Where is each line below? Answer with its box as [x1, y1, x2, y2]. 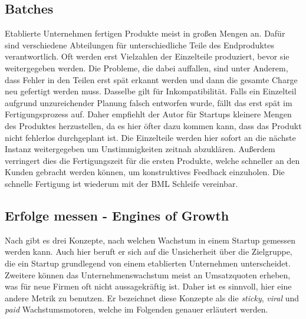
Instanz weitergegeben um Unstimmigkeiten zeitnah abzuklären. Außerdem [5, 143, 275, 155]
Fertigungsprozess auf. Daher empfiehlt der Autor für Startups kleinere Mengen [5, 108, 292, 120]
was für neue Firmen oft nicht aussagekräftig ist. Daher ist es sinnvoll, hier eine [5, 280, 292, 292]
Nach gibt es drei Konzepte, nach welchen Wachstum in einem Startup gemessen [5, 234, 296, 246]
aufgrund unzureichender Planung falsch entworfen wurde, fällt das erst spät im [5, 96, 292, 108]
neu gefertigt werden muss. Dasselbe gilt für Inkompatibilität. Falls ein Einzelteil [5, 85, 297, 97]
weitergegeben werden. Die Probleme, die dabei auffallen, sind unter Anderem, [5, 61, 288, 74]
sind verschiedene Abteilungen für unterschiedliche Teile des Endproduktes [5, 38, 274, 51]
